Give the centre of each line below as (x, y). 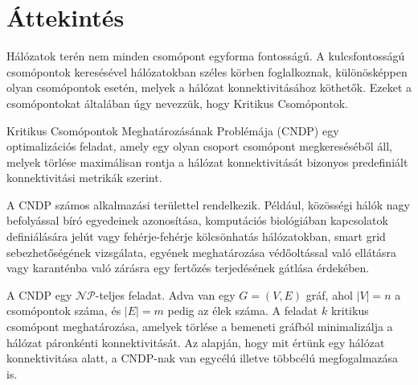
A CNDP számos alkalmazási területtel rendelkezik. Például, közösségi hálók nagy (208, 204)
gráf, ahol (329, 294)
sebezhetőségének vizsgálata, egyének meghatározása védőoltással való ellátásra (202, 252)
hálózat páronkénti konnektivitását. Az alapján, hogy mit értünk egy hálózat (196, 342)
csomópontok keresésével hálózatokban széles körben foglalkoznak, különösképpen (207, 71)
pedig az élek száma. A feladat (243, 310)
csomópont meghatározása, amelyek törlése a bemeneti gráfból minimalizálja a (200, 327)
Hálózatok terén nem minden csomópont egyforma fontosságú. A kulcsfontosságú (206, 56)
